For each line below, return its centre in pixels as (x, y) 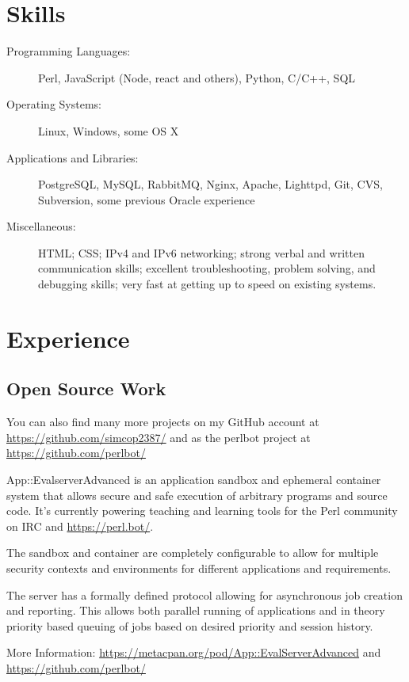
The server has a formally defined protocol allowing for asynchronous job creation (204, 594)
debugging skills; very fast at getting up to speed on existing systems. (207, 284)
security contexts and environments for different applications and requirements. (199, 568)
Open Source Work (86, 389)
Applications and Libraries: (73, 157)
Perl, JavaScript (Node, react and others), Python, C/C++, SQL (197, 77)
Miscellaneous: (41, 226)
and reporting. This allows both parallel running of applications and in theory (196, 610)
